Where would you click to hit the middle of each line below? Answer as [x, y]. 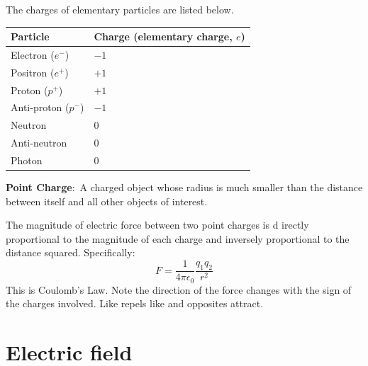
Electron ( [33, 54]
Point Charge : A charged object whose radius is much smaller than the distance [184, 187]
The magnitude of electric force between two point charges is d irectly [157, 225]
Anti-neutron [39, 143]
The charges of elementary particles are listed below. [120, 9]
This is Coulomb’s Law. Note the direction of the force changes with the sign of [179, 289]
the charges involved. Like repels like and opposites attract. [135, 303]
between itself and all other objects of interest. [107, 201]
